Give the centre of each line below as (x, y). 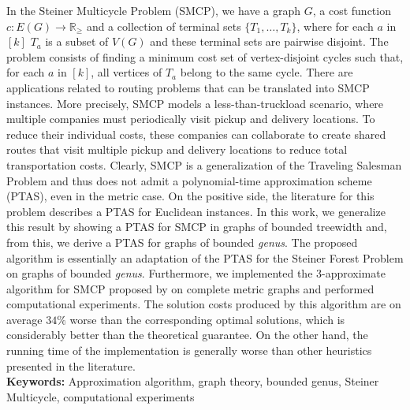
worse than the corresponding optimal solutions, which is (207, 319)
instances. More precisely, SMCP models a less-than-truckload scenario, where (195, 103)
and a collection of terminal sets (164, 26)
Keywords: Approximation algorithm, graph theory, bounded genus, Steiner (193, 381)
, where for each (335, 26)
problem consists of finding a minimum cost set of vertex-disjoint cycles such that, (205, 56)
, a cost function (352, 10)
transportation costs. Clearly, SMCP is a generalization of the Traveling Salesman (204, 164)
